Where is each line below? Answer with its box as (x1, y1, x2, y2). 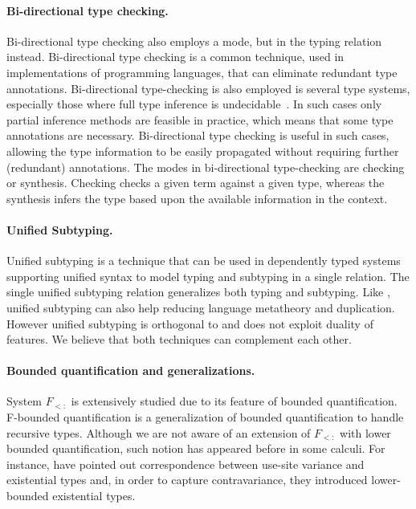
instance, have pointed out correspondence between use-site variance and (6, 455, 365, 472)
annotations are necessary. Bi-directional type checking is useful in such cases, (6, 127, 389, 144)
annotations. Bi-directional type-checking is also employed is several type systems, (6, 79, 410, 96)
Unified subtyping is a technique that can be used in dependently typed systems (6, 252, 401, 269)
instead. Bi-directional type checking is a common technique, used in (6, 48, 345, 65)
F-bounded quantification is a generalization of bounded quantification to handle (6, 409, 404, 426)
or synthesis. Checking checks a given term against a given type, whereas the (6, 174, 385, 191)
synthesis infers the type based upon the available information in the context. (6, 189, 388, 206)
